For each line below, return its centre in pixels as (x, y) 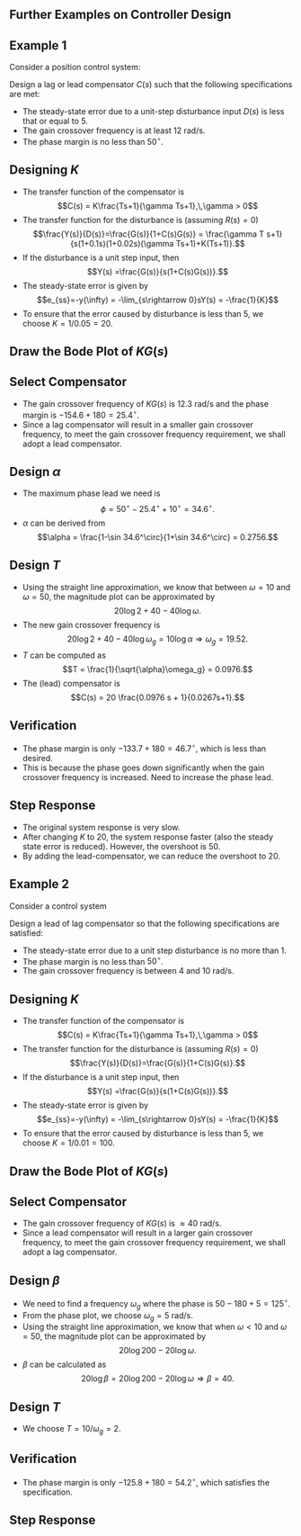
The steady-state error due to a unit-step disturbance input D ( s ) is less (153, 112)
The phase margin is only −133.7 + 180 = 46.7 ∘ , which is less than (144, 748)
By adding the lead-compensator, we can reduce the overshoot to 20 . (151, 856)
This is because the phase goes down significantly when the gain (143, 768)
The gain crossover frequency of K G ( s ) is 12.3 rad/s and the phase (146, 403)
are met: (25, 94)
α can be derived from (64, 523)
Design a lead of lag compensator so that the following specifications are (145, 923)
